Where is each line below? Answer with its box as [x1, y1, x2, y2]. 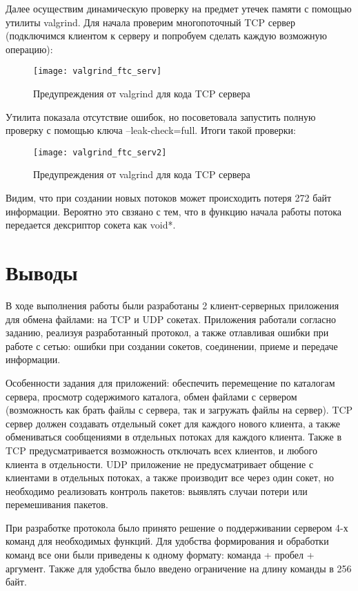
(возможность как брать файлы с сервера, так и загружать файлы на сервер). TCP [6, 403, 353, 417]
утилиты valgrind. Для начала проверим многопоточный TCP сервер [6, 14, 296, 29]
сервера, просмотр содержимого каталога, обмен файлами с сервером [6, 389, 297, 403]
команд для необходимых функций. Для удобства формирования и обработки [6, 534, 329, 548]
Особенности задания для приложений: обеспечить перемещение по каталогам [6, 375, 335, 389]
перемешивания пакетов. [6, 497, 108, 512]
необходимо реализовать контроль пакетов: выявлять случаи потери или [6, 483, 308, 498]
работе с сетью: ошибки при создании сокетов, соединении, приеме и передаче [6, 338, 338, 353]
